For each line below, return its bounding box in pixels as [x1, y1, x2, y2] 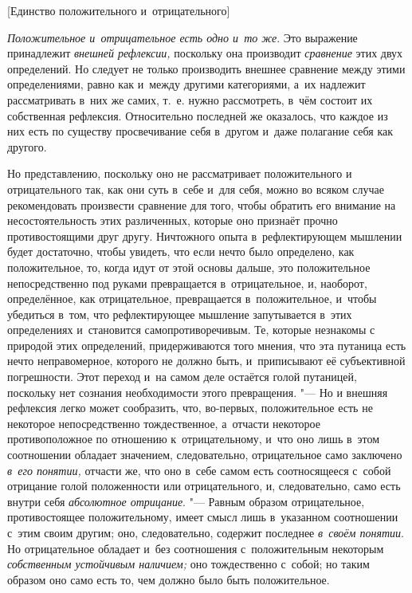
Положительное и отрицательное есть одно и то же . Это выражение [7, 29, 358, 45]
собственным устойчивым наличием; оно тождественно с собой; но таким [7, 556, 370, 572]
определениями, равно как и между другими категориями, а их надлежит [7, 76, 366, 92]
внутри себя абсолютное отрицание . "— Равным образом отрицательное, [7, 493, 365, 509]
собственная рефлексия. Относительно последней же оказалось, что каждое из [7, 107, 388, 124]
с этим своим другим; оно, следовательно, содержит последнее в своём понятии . [7, 524, 404, 540]
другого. [7, 138, 47, 155]
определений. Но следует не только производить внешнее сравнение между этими [7, 60, 406, 77]
